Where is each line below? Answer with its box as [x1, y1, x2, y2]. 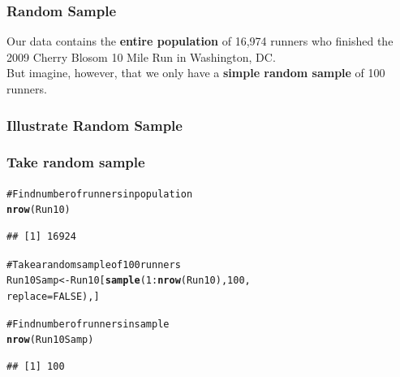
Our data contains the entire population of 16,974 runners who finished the [6, 32, 394, 50]
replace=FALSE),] [6, 290, 100, 302]
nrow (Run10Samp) [6, 334, 94, 346]
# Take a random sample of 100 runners [6, 258, 181, 271]
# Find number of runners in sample [6, 318, 170, 330]
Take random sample [6, 152, 145, 172]
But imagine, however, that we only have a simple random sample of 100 [6, 64, 385, 81]
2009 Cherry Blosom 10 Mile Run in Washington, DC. [6, 48, 276, 65]
